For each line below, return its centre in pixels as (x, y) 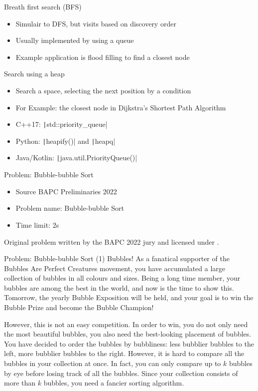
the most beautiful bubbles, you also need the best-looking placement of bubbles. (128, 334)
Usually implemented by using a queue (75, 40)
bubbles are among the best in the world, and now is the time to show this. (119, 287)
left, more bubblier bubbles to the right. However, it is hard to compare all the (124, 353)
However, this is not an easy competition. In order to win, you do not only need (126, 324)
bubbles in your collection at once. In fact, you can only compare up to (113, 363)
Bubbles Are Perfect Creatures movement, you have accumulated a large (115, 268)
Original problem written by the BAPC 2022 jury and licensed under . (112, 241)
